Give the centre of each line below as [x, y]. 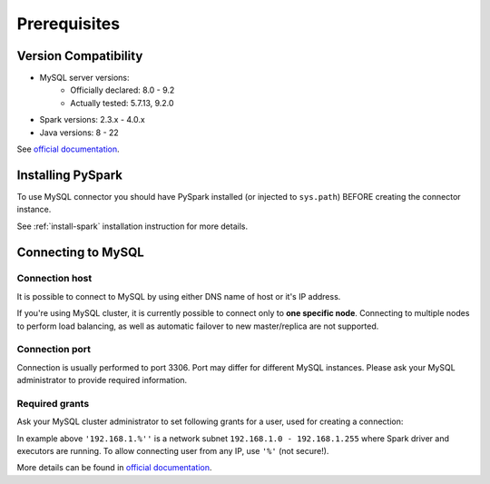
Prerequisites [69, 24]
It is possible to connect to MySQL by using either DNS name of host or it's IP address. [179, 296]
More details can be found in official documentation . [114, 468]
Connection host [54, 279]
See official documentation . [68, 149]
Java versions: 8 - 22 [79, 133]
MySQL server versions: [85, 78]
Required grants [53, 403]
